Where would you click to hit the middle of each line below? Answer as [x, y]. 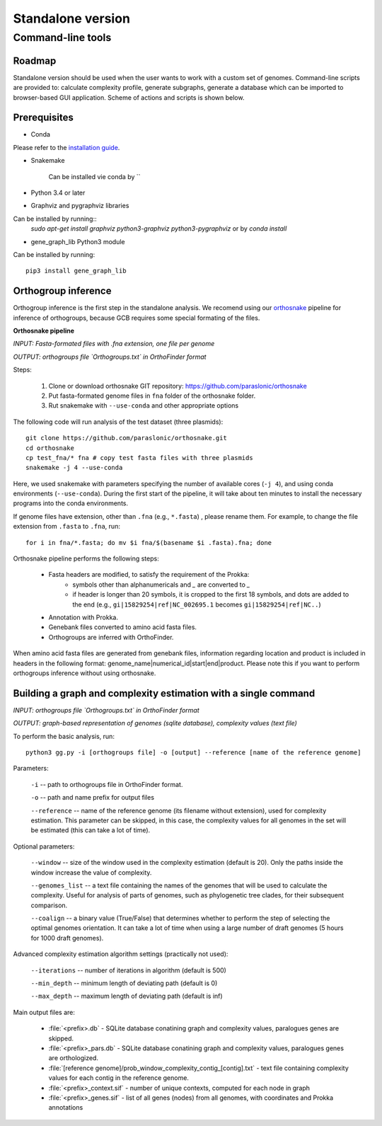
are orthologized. [74, 1058]
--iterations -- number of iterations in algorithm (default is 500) [128, 970]
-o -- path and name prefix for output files [93, 798]
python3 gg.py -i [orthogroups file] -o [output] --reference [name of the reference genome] [193, 753]
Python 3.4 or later [58, 193]
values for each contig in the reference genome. [118, 1078]
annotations [66, 1108]
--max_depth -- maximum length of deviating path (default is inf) [127, 996]
